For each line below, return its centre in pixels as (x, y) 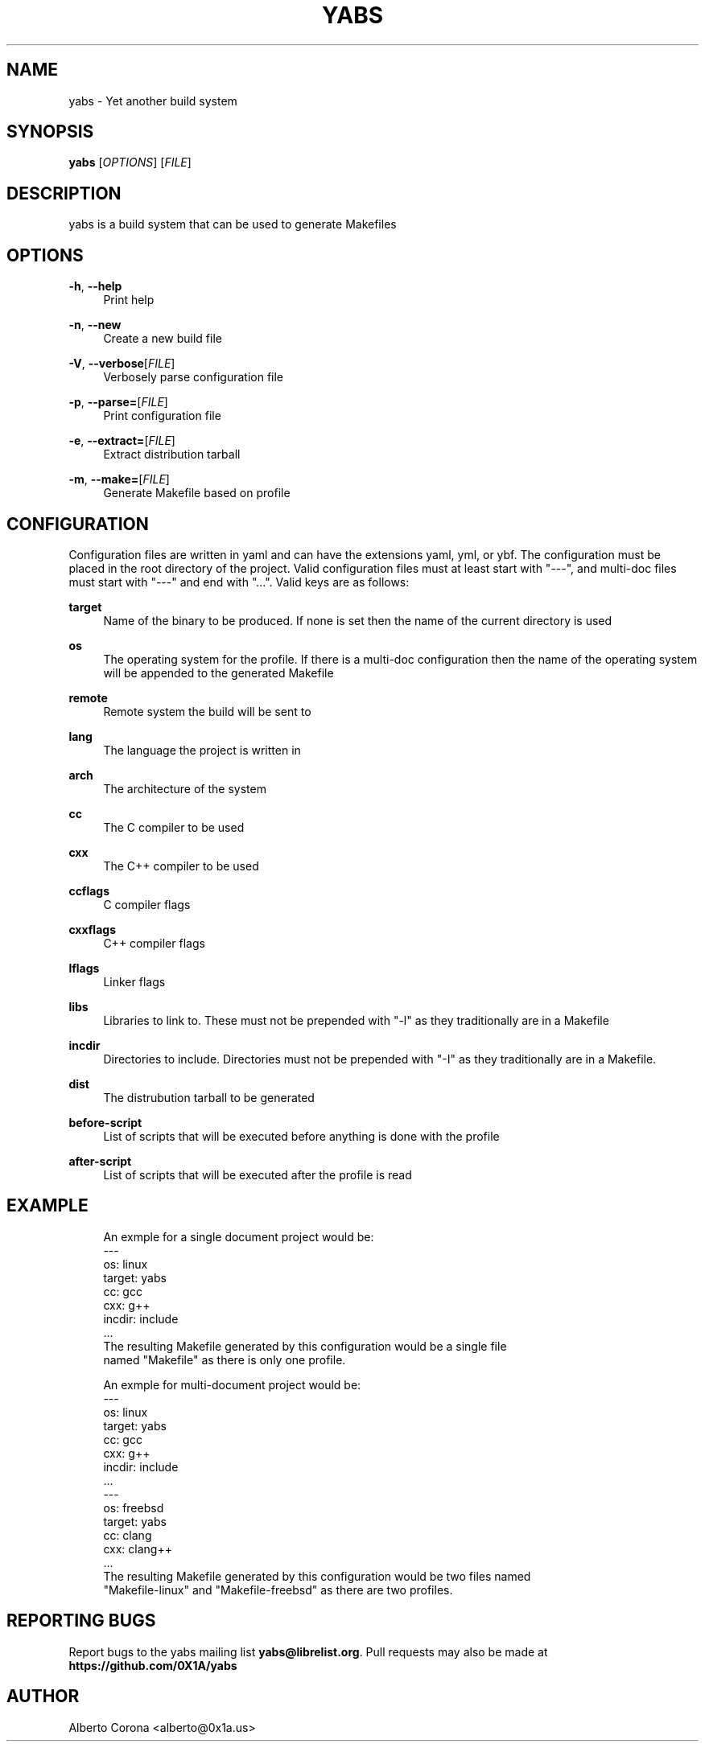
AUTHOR (43, 1697)
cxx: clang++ (138, 1549)
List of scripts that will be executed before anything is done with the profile (301, 1136)
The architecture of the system (185, 788)
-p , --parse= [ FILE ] (118, 402)
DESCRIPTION (64, 193)
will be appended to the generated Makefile (219, 672)
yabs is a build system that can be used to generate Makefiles (233, 224)
